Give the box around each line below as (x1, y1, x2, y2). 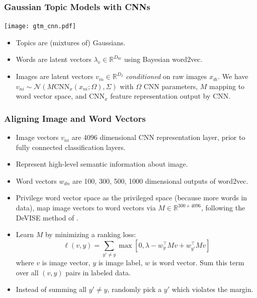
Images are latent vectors (16, 71, 94, 82)
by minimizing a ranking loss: (45, 229, 136, 240)
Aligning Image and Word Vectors (4, 112, 146, 124)
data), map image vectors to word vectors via (16, 202, 156, 213)
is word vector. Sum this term (152, 257, 244, 268)
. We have (218, 71, 248, 82)
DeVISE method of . (16, 212, 78, 222)
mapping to (209, 81, 245, 91)
